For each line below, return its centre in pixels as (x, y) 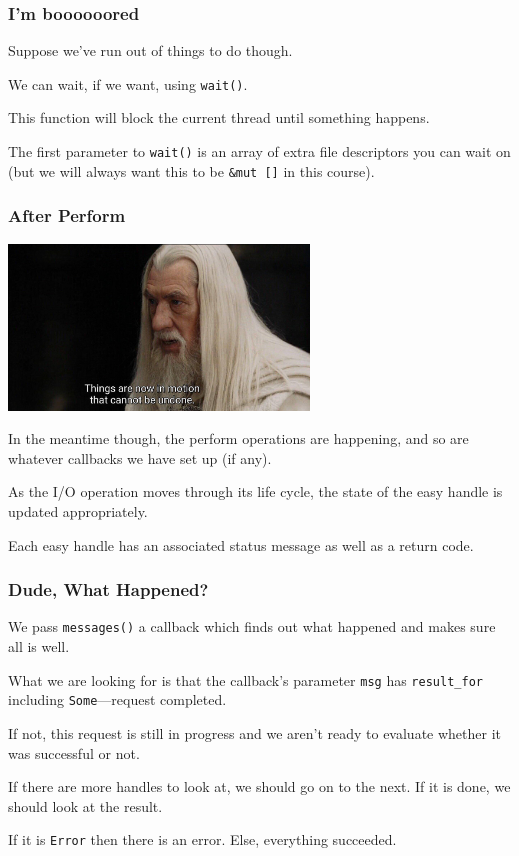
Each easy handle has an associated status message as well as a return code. (241, 544)
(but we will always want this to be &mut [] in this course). (191, 170)
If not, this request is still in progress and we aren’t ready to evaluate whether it (255, 732)
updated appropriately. (78, 510)
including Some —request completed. (117, 699)
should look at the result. (85, 805)
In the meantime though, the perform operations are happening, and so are (238, 438)
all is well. (39, 646)
